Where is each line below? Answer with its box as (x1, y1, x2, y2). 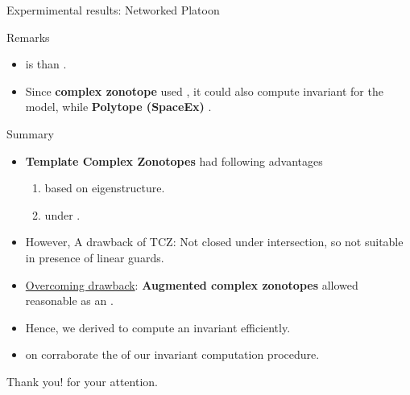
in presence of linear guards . (25, 249, 164, 265)
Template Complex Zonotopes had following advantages (25, 152, 323, 169)
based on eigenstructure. (44, 179, 165, 196)
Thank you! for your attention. (6, 372, 158, 389)
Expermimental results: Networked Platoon (6, 2, 220, 18)
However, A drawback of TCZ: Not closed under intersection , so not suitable (25, 233, 404, 250)
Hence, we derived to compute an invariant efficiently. (25, 319, 291, 335)
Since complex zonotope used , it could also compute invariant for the (25, 82, 383, 99)
